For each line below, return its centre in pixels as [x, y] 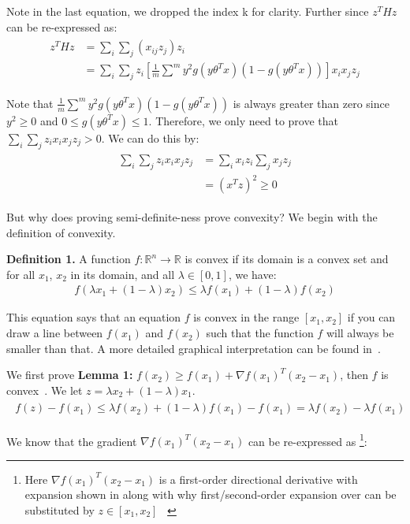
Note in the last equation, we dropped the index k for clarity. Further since [188, 11]
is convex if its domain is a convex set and [287, 259]
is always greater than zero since [311, 103]
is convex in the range [246, 317]
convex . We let [45, 390]
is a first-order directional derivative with [258, 479]
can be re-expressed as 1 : [307, 440]
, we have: [252, 274]
